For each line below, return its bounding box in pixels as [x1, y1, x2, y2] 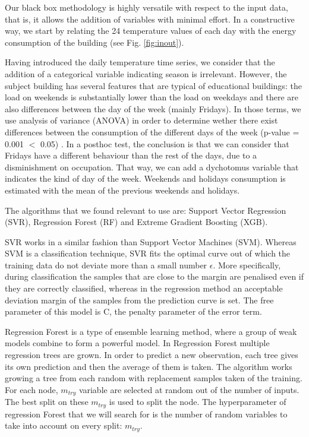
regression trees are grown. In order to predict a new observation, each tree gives [5, 349, 298, 361]
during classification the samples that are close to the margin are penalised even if [5, 270, 304, 283]
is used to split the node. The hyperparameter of [109, 395, 286, 408]
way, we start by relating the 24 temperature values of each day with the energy [5, 24, 297, 37]
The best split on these [5, 395, 89, 408]
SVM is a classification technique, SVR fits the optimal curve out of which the [5, 247, 291, 259]
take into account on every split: [5, 419, 122, 432]
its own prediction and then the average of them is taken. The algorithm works [5, 360, 292, 372]
